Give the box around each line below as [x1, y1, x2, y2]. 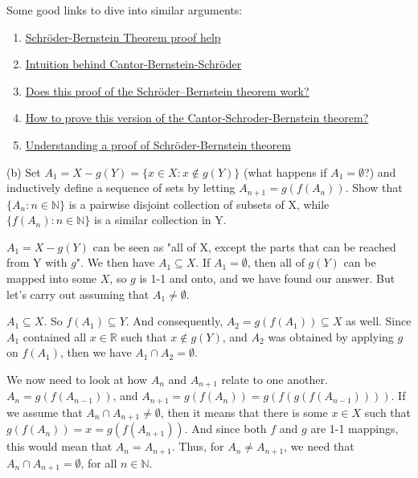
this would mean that [6, 438, 113, 455]
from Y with [6, 254, 68, 271]
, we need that [284, 438, 354, 455]
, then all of [247, 254, 305, 271]
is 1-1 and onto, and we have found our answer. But [139, 269, 395, 286]
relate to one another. [221, 370, 328, 387]
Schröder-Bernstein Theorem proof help [25, 28, 221, 45]
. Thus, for [171, 438, 224, 455]
